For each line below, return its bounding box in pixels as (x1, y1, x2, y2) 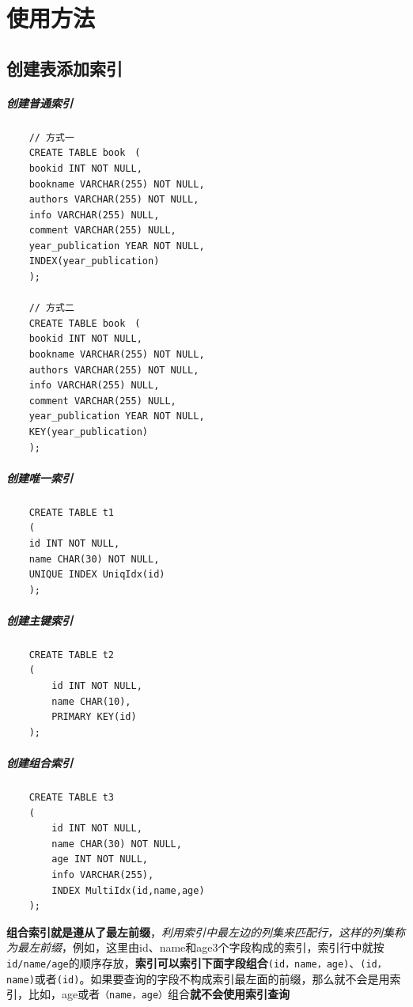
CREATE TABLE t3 (28, 792, 115, 803)
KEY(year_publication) (28, 426, 148, 437)
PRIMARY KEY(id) (51, 711, 137, 723)
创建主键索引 (6, 611, 73, 628)
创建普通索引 (6, 94, 73, 111)
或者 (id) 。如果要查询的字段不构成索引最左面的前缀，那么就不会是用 (34, 970, 390, 986)
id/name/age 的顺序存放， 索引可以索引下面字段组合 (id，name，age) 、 (6, 954, 361, 971)
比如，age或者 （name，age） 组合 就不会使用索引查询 (28, 986, 290, 1002)
